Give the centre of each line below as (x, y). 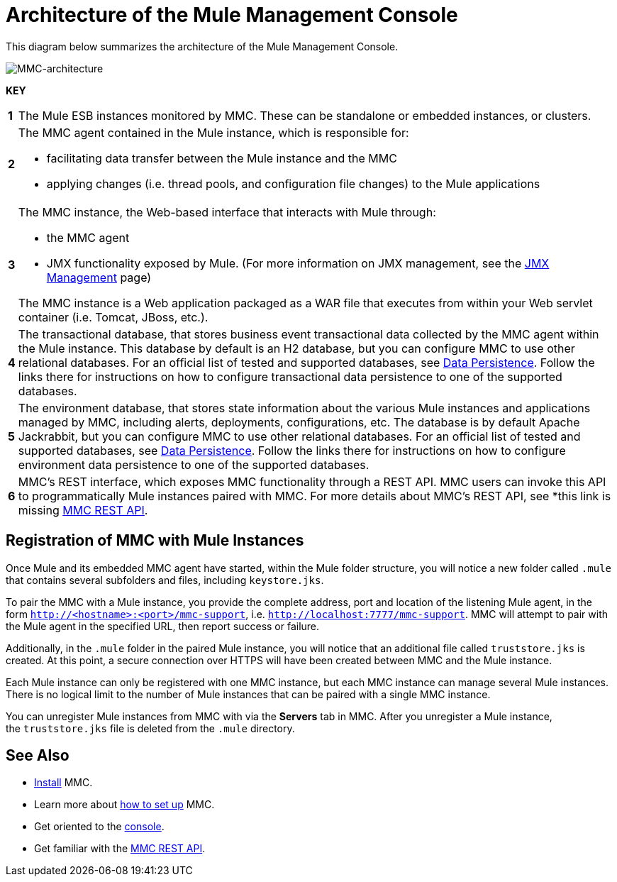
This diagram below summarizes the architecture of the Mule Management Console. (202, 46)
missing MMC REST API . (83, 510)
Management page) (99, 277)
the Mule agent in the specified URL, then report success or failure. (163, 626)
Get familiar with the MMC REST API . (120, 849)
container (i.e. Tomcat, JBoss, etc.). (113, 317)
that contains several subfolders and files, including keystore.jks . (165, 580)
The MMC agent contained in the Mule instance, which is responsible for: (213, 132)
